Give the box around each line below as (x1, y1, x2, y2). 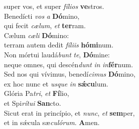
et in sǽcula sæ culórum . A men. (4, 117, 100, 128)
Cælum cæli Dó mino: (4, 30, 69, 40)
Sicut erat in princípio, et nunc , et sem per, (4, 107, 135, 118)
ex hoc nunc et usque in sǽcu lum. (4, 78, 108, 88)
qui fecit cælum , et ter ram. (4, 20, 86, 31)
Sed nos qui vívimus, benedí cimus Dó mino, (4, 69, 136, 79)
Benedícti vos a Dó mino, (4, 10, 80, 21)
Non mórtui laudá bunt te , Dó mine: (4, 49, 110, 59)
